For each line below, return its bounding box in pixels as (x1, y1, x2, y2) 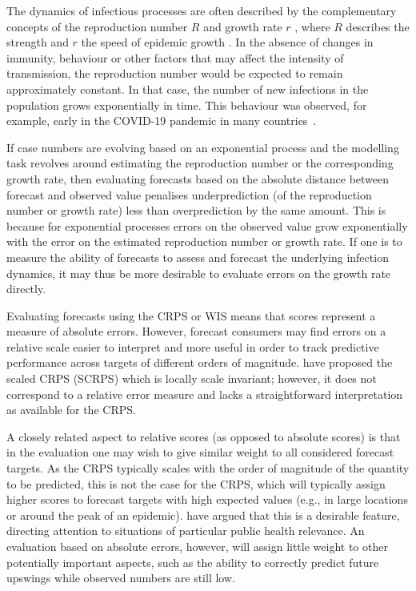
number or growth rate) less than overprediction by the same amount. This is (6, 202, 386, 219)
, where (294, 18, 330, 34)
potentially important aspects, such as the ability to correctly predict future (6, 553, 379, 570)
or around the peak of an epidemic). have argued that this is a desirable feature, (6, 506, 400, 523)
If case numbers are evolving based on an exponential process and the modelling (6, 139, 399, 155)
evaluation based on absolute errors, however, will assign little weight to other (6, 538, 388, 554)
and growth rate (203, 18, 282, 34)
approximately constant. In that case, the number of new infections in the (6, 80, 369, 97)
